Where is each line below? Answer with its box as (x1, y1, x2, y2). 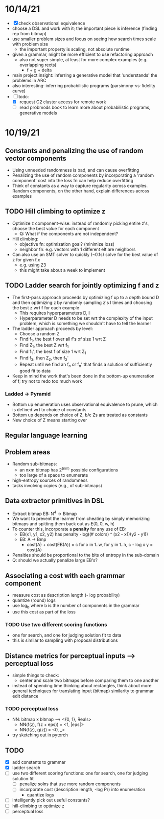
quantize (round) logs (12, 597, 56, 603)
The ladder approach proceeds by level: (12, 326, 93, 331)
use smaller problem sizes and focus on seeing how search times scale (12, 36, 156, 42)
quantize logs (26, 792, 54, 798)
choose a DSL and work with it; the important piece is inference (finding (12, 25, 158, 31)
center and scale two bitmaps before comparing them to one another (19, 678, 159, 683)
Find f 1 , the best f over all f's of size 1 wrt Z (19, 336, 106, 343)
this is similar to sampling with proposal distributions (12, 637, 118, 643)
